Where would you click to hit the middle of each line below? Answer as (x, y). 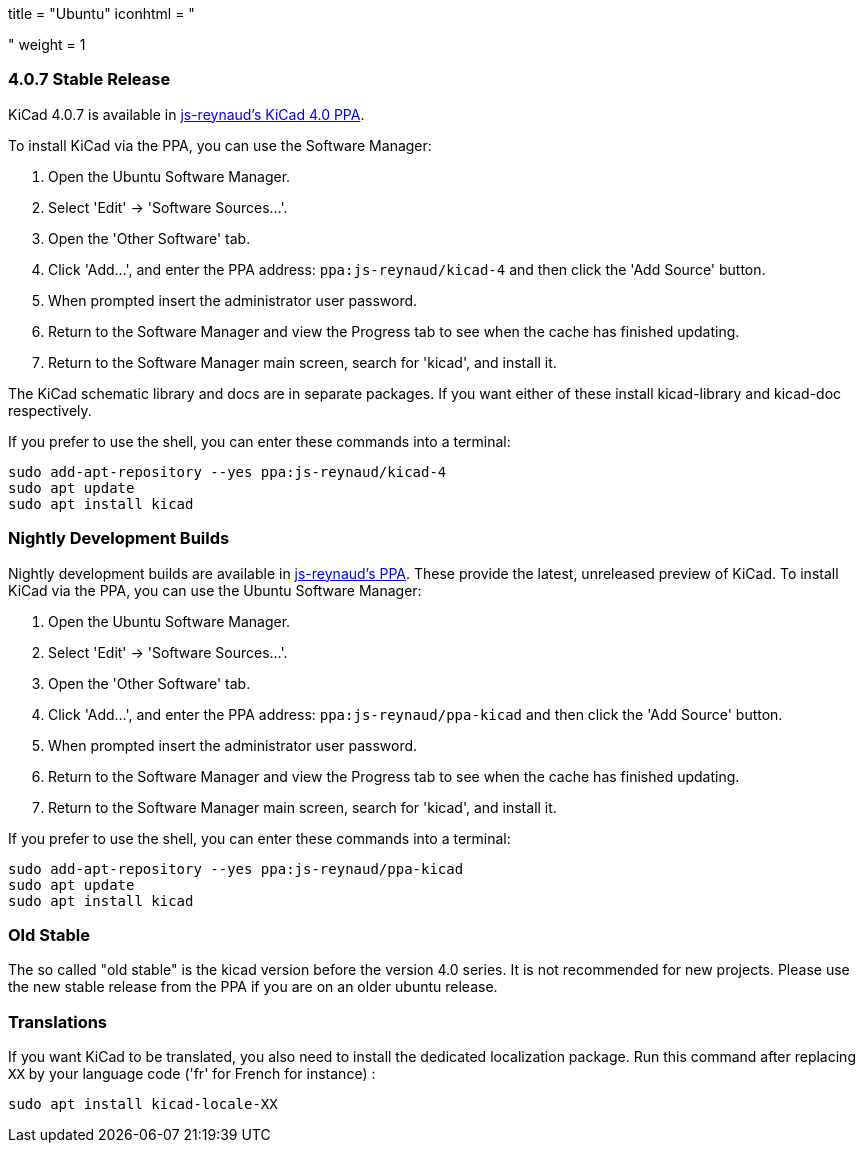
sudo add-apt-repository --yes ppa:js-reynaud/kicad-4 (227, 471)
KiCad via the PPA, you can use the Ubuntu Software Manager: (215, 590)
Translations (58, 1021)
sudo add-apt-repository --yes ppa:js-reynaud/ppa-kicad (236, 868)
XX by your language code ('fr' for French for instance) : (192, 1073)
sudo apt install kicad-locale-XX (143, 1104)
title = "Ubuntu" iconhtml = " (101, 13)
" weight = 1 (47, 44)
